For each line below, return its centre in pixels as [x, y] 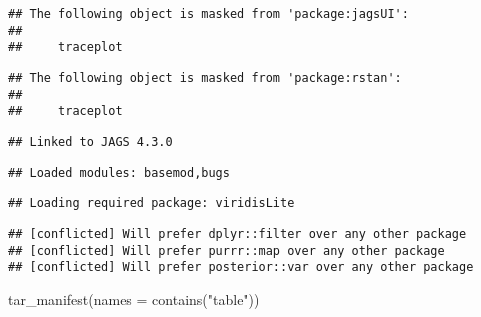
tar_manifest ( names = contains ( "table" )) [134, 298]
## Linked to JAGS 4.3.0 [90, 141]
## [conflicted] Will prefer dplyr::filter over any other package [237, 233]
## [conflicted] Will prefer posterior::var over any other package [241, 267]
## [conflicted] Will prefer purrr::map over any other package [226, 250]
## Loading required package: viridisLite [151, 203]
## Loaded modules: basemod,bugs [119, 172]
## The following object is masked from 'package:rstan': [205, 77]
